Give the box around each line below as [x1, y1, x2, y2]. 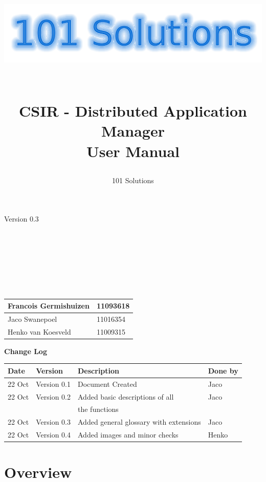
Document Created [78, 378, 137, 389]
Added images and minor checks [78, 429, 179, 440]
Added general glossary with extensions [78, 417, 201, 427]
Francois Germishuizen [8, 300, 90, 311]
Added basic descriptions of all [78, 391, 174, 402]
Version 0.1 [36, 378, 71, 389]
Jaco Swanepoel [8, 313, 57, 324]
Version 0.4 [36, 429, 71, 440]
